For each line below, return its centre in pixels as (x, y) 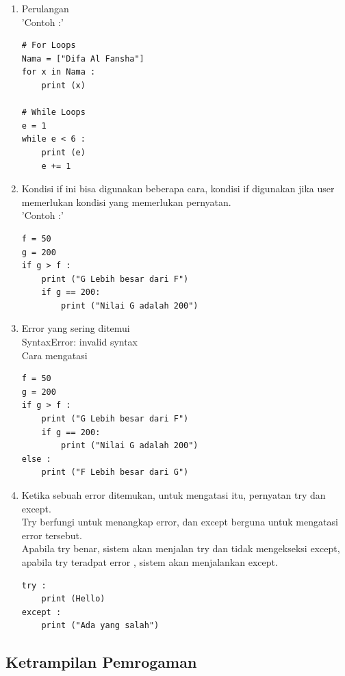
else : (36, 459)
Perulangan (45, 8)
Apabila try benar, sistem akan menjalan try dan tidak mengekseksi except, (181, 548)
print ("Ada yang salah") (100, 626)
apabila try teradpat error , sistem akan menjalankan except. (150, 561)
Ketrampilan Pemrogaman (101, 662)
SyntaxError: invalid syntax (80, 342)
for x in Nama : (59, 72)
